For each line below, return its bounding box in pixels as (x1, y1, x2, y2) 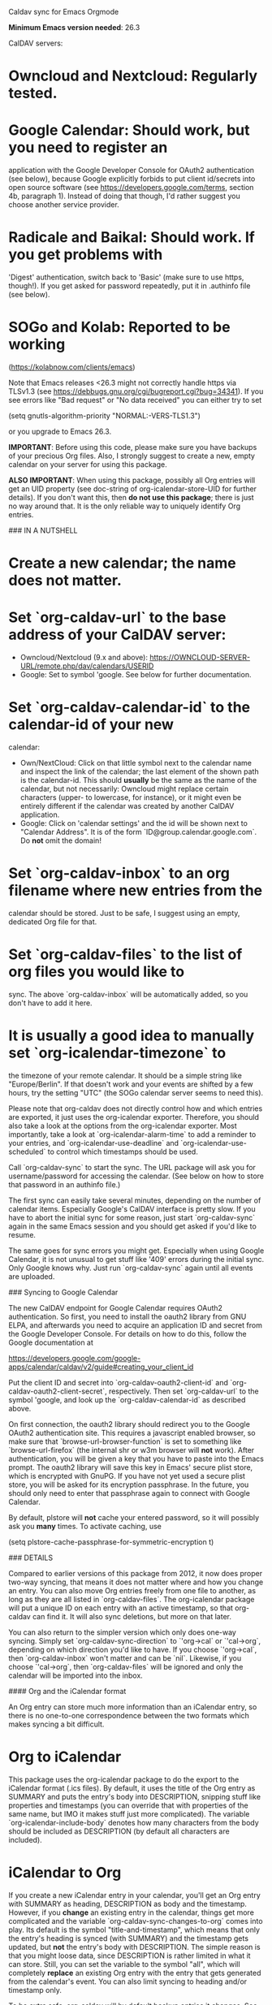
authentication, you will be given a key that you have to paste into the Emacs (8, 1454, 264, 1463)
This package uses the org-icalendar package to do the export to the (8, 1774, 240, 1784)
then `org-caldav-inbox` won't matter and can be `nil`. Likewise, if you (8, 1653, 242, 1663)
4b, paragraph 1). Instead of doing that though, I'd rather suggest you (8, 191, 241, 201)
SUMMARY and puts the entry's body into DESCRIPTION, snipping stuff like (8, 1791, 261, 1801)
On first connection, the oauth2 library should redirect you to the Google (8, 1419, 250, 1428)
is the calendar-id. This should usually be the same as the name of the (19, 776, 257, 785)
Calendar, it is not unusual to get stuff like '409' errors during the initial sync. (8, 1254, 265, 1264)
